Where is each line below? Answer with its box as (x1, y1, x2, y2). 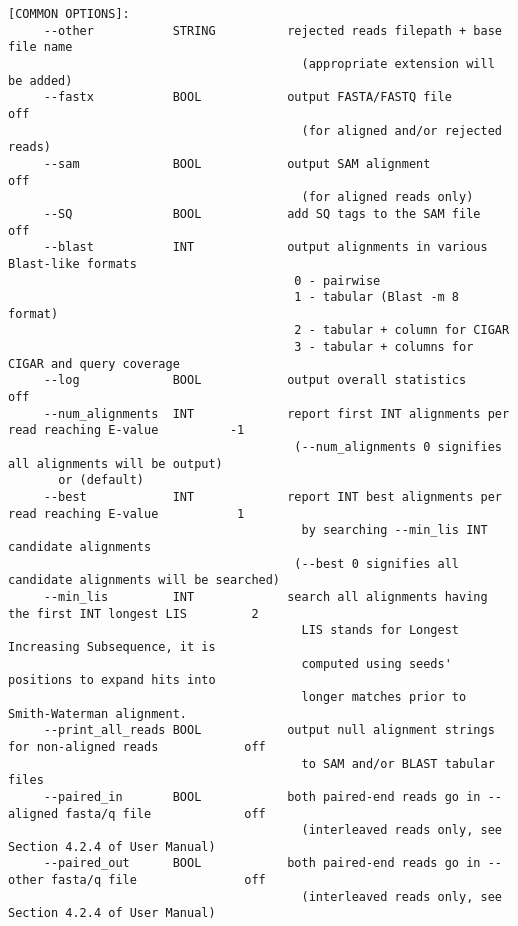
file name (8, 40, 73, 55)
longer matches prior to (301, 689, 467, 704)
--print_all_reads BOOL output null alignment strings (43, 723, 495, 738)
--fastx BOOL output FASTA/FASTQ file (43, 90, 452, 105)
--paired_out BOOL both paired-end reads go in (43, 856, 481, 871)
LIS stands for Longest (301, 623, 460, 638)
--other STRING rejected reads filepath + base (43, 23, 502, 38)
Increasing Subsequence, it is (8, 639, 216, 654)
